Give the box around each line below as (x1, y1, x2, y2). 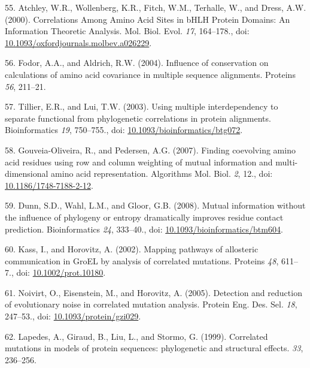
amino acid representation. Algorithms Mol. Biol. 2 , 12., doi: (51, 167, 273, 180)
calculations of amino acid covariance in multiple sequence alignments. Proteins (5, 68, 296, 80)
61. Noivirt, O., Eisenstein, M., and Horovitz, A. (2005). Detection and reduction (5, 286, 302, 298)
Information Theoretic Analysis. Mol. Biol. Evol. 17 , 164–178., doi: (5, 25, 250, 37)
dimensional (5, 167, 48, 180)
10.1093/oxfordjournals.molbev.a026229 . (5, 36, 152, 49)
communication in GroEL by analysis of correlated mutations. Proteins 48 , (5, 254, 279, 267)
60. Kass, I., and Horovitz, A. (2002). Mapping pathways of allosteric (5, 243, 259, 255)
